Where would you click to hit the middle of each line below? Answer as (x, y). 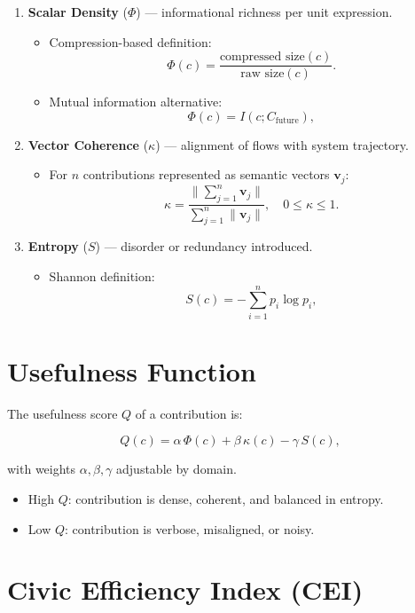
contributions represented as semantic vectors (206, 174)
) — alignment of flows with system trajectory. (282, 144)
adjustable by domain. (176, 469)
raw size (262, 74)
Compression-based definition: (130, 41)
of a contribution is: (189, 413)
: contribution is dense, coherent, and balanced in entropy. (226, 498)
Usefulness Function (132, 370)
